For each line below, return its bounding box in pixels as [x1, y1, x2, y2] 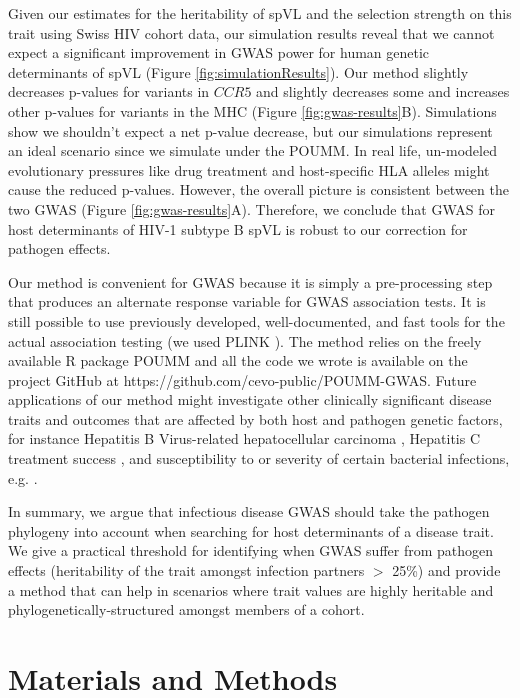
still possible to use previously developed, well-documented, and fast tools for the [8, 310, 505, 331]
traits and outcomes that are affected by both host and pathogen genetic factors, [8, 408, 503, 429]
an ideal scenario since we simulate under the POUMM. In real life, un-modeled [8, 140, 497, 161]
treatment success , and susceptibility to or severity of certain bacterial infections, [8, 448, 510, 469]
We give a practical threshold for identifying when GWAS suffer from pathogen [8, 540, 494, 561]
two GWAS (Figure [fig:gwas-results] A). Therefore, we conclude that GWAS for [8, 198, 495, 219]
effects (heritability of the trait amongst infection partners [8, 560, 365, 581]
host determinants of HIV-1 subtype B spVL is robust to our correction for [8, 218, 468, 239]
